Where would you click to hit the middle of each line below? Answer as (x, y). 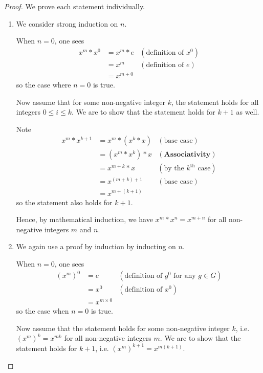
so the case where (43, 84)
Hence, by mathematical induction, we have (84, 219)
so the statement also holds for (64, 202)
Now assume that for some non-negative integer (91, 102)
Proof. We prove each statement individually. (75, 6)
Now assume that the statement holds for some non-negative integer (123, 328)
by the (174, 169)
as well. (248, 112)
